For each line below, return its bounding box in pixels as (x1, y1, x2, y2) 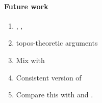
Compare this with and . (16, 89, 93, 100)
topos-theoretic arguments (16, 37, 98, 48)
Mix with (16, 54, 45, 65)
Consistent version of (16, 72, 82, 83)
